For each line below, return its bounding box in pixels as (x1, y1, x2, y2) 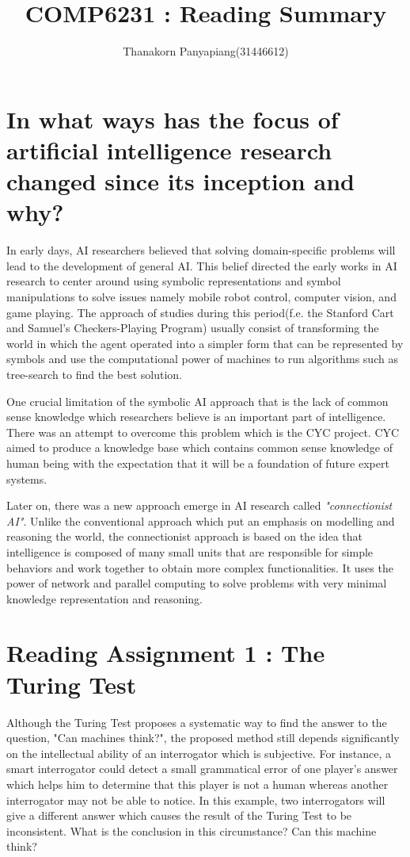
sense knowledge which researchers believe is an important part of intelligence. (6, 408, 386, 425)
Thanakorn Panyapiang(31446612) (123, 43, 289, 59)
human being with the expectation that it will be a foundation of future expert (6, 454, 389, 471)
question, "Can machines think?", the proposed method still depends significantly (6, 729, 400, 746)
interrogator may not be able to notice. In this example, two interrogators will (6, 791, 385, 808)
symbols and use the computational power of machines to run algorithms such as (6, 350, 398, 367)
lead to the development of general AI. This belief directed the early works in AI (6, 257, 397, 274)
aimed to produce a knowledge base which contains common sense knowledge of (6, 439, 393, 456)
